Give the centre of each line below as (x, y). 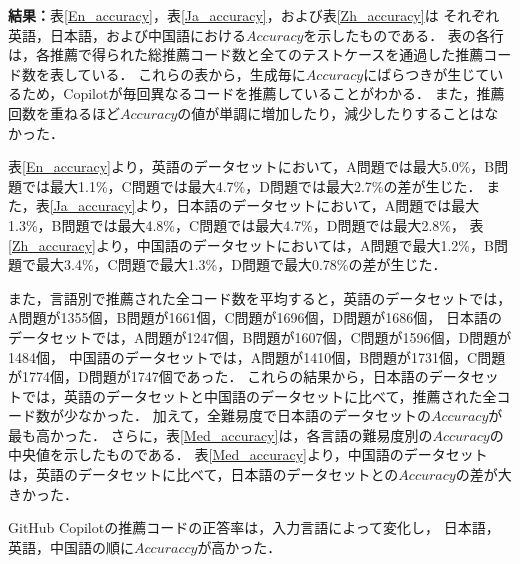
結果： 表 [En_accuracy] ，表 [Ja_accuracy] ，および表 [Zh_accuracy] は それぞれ (254, 15)
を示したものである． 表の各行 (403, 34)
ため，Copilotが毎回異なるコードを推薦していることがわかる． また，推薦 (263, 93)
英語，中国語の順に (71, 546)
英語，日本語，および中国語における (127, 34)
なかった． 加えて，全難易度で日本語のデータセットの (254, 415)
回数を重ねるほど (64, 112)
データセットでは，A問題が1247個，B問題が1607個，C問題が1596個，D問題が (260, 336)
